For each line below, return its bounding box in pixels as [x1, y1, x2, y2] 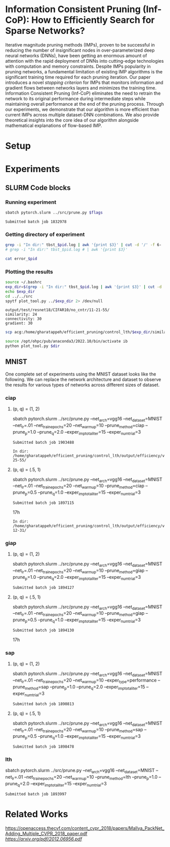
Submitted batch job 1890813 [12, 701, 74, 706]
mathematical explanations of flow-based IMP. [5, 122, 102, 129]
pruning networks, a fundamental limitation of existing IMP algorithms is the [5, 68, 163, 74]
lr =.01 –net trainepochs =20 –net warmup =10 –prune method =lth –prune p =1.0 [12, 774, 158, 781]
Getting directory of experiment [5, 231, 85, 238]
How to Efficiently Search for [31, 14, 155, 26]
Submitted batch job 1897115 [12, 500, 74, 505]
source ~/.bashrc [5, 280, 42, 285]
